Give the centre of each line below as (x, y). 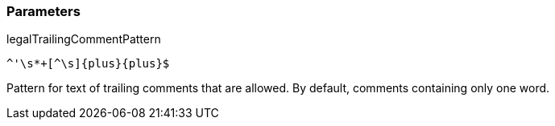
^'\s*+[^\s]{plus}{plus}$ (88, 64)
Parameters (43, 11)
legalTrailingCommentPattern (84, 39)
